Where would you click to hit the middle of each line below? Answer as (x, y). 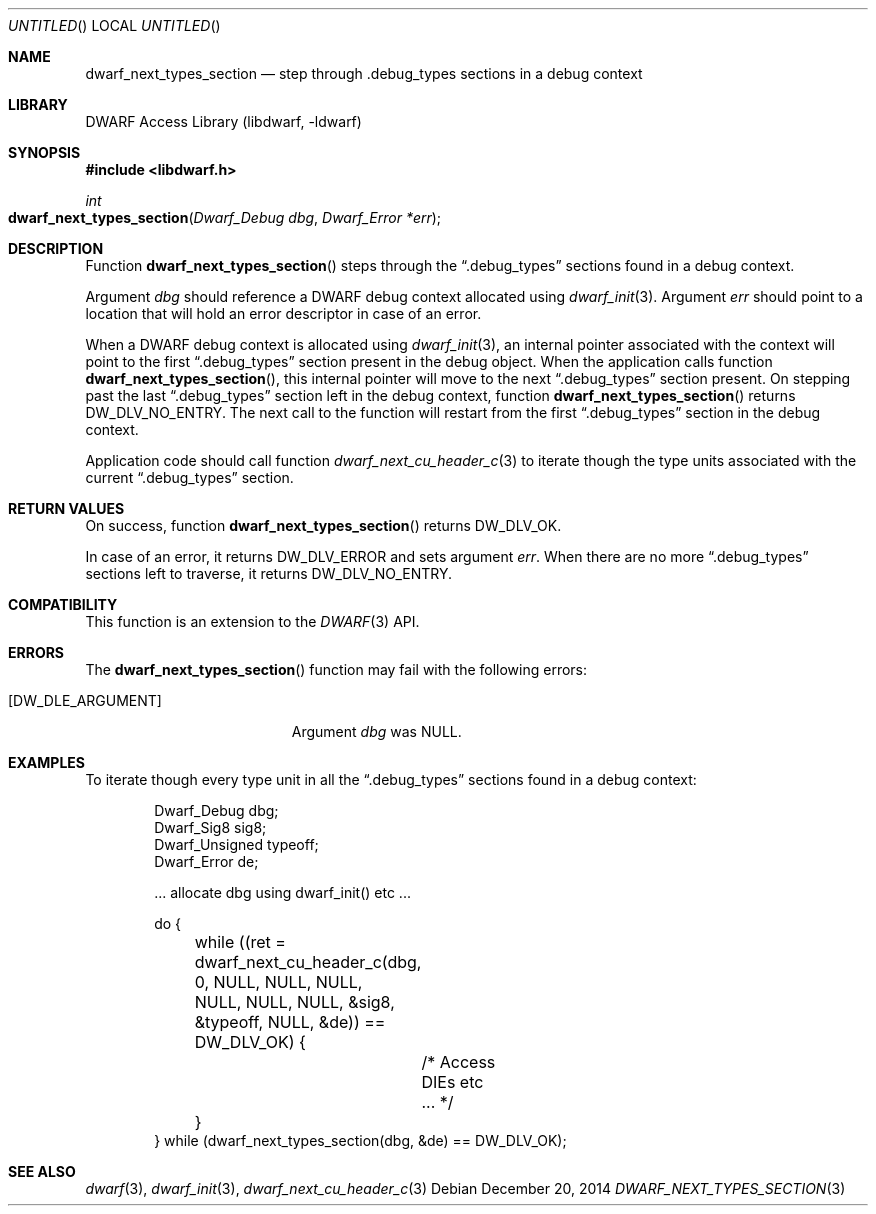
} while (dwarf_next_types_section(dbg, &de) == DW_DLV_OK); (360, 1140)
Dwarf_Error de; (206, 861)
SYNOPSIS (44, 152)
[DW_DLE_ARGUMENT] (85, 700)
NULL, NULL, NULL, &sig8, (294, 1002)
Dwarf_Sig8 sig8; (210, 827)
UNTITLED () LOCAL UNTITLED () (114, 25)
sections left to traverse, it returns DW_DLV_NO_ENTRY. (269, 573)
